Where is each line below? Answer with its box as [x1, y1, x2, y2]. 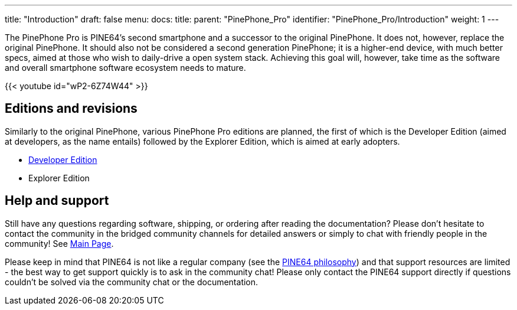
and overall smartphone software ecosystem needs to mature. [5, 63, 246, 73]
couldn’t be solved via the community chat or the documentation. [5, 276, 258, 287]
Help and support [5, 193, 109, 208]
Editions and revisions [5, 101, 138, 116]
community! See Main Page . [5, 238, 114, 249]
